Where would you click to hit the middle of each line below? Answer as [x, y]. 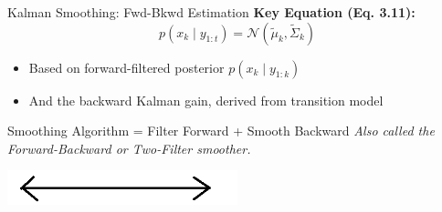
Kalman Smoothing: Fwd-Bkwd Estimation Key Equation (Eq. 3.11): [211, 12]
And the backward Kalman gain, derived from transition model [206, 100]
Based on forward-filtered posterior [126, 67]
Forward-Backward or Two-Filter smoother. [129, 148]
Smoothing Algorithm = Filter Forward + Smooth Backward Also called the [221, 131]
